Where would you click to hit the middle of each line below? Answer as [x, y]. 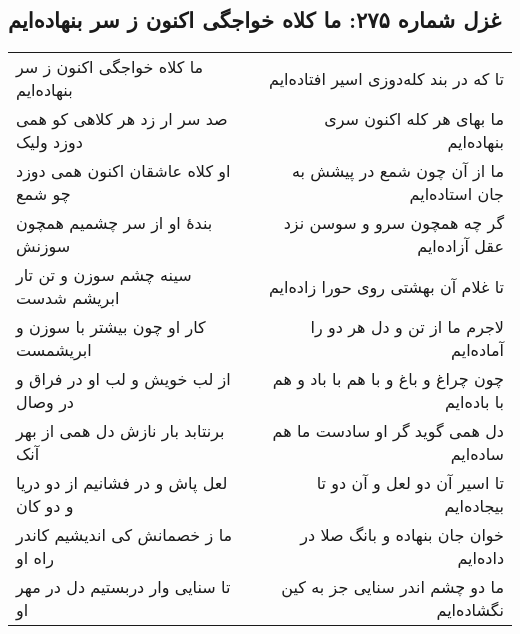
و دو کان [45, 506]
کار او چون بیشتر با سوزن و [111, 327]
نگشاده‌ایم [470, 610]
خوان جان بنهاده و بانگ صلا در [402, 535]
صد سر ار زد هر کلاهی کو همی [122, 119]
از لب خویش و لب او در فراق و [123, 379]
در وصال [45, 402]
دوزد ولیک [49, 142]
